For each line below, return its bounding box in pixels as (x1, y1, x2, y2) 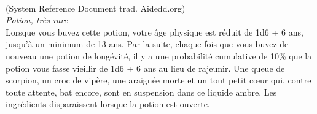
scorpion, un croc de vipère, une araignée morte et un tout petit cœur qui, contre (6, 74, 311, 86)
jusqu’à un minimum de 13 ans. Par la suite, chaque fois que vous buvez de (6, 37, 289, 50)
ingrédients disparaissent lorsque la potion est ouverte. (6, 97, 210, 110)
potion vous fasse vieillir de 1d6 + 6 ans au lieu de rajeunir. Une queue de (6, 61, 285, 74)
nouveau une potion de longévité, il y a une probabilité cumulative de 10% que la (6, 49, 312, 62)
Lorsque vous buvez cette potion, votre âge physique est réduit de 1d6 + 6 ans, (6, 25, 303, 38)
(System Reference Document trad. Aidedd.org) (6, 1, 186, 14)
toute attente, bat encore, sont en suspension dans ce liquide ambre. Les (6, 85, 277, 98)
